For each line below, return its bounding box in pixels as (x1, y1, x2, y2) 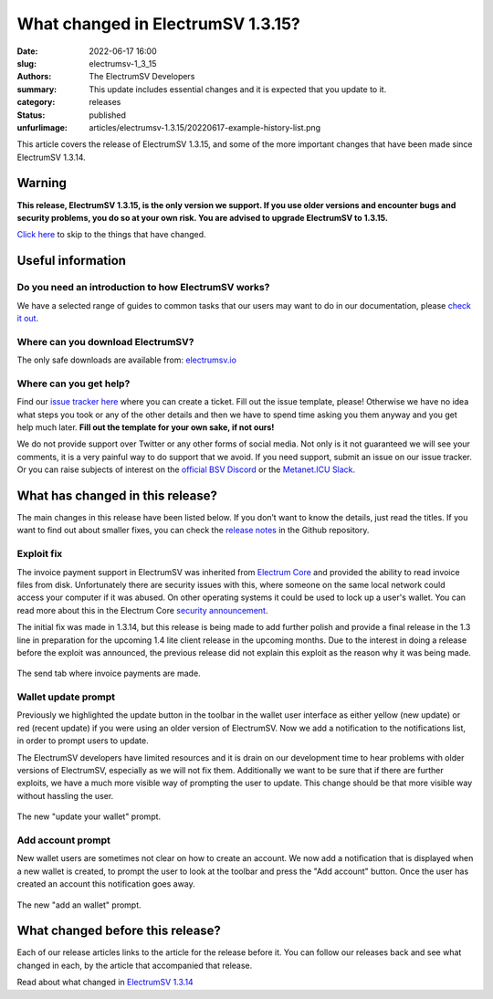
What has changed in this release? (16, 488, 218, 503)
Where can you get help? (16, 377, 131, 390)
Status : (16, 110, 46, 121)
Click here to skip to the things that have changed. (16, 229, 206, 240)
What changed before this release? (16, 923, 221, 939)
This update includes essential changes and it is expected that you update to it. (89, 83, 387, 95)
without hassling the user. (16, 790, 114, 801)
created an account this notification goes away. (16, 878, 195, 889)
